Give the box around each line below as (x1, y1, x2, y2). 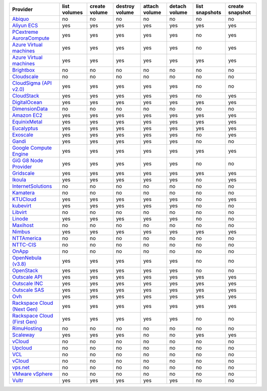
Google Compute (12, 144, 52, 151)
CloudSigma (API (12, 80, 52, 86)
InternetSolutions (12, 183, 52, 189)
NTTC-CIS (12, 241, 37, 248)
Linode (12, 216, 28, 222)
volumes (62, 9, 83, 16)
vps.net (12, 364, 30, 371)
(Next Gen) (12, 306, 38, 312)
